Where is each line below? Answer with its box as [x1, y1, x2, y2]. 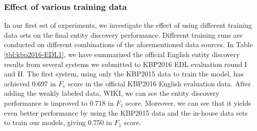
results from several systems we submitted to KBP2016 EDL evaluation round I [4, 59, 247, 69]
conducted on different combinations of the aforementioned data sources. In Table [4, 39, 253, 50]
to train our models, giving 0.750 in [4, 117, 112, 128]
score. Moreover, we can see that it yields [125, 97, 252, 108]
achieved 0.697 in [4, 78, 56, 88]
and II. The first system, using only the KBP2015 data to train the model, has [4, 68, 244, 79]
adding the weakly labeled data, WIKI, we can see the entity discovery [4, 88, 219, 98]
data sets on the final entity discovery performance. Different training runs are [4, 29, 243, 40]
